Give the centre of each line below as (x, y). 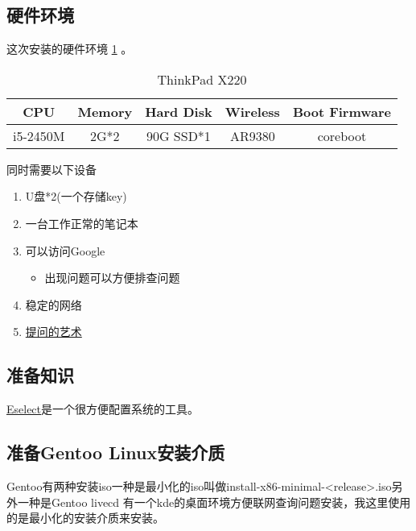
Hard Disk (179, 111)
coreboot (342, 135)
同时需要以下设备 (51, 169)
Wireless (252, 111)
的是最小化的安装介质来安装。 (85, 518)
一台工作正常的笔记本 (82, 223)
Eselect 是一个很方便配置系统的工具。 (103, 409)
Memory (105, 111)
